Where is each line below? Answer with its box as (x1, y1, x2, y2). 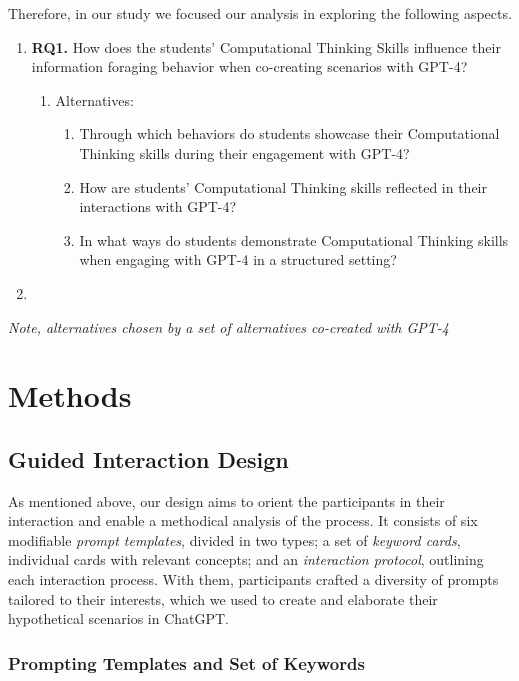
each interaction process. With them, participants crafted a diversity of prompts (8, 569, 499, 590)
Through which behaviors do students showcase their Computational (79, 123, 500, 144)
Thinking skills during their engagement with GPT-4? (79, 142, 410, 163)
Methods (8, 375, 132, 416)
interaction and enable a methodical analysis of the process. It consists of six (8, 510, 478, 531)
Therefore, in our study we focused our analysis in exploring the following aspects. (8, 3, 512, 23)
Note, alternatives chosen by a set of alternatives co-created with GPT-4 (8, 316, 449, 337)
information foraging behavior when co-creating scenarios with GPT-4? (31, 56, 468, 77)
